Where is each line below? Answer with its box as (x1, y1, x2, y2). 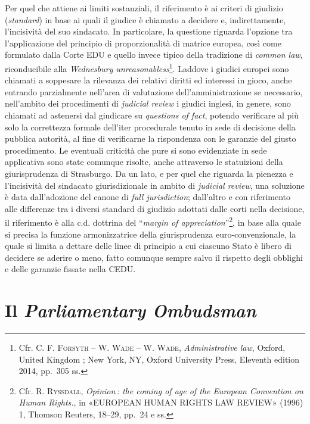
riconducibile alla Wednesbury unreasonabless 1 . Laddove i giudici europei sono (5, 60, 289, 74)
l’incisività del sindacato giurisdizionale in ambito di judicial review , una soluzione (5, 179, 305, 191)
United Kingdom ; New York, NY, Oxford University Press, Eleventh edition (18, 353, 299, 365)
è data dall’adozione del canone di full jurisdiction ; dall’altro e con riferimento (5, 191, 291, 203)
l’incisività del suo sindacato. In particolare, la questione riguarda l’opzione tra (5, 25, 293, 38)
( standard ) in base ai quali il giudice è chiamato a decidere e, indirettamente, (5, 13, 286, 26)
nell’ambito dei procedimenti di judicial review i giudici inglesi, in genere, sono (5, 97, 291, 110)
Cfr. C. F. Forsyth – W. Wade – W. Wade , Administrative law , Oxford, (18, 341, 286, 354)
